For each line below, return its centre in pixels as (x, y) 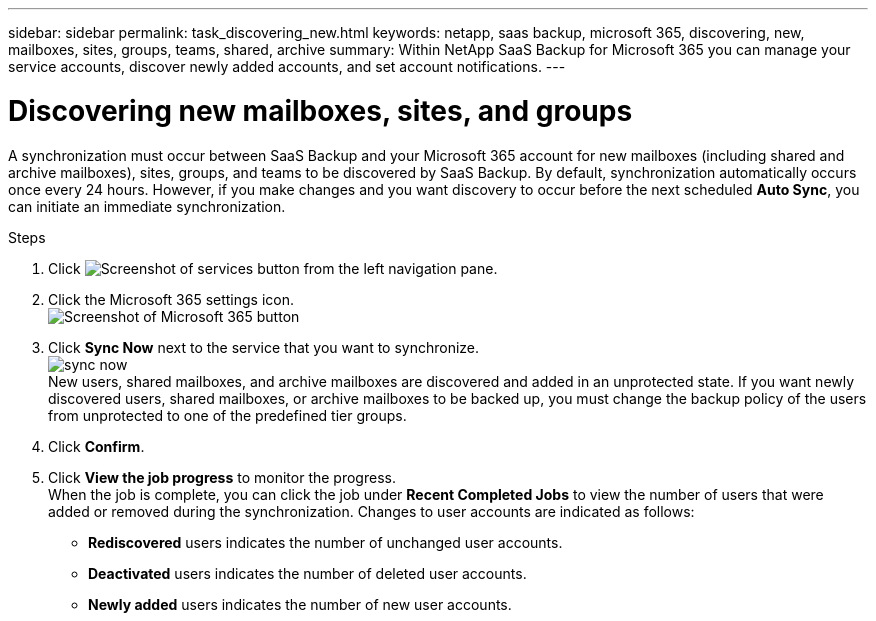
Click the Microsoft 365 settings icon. (171, 299)
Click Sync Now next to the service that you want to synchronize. (264, 347)
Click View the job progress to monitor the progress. (222, 477)
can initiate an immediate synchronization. (147, 206)
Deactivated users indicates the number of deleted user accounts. (307, 573)
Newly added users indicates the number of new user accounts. (300, 604)
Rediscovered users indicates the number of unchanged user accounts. (325, 542)
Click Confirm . (96, 446)
